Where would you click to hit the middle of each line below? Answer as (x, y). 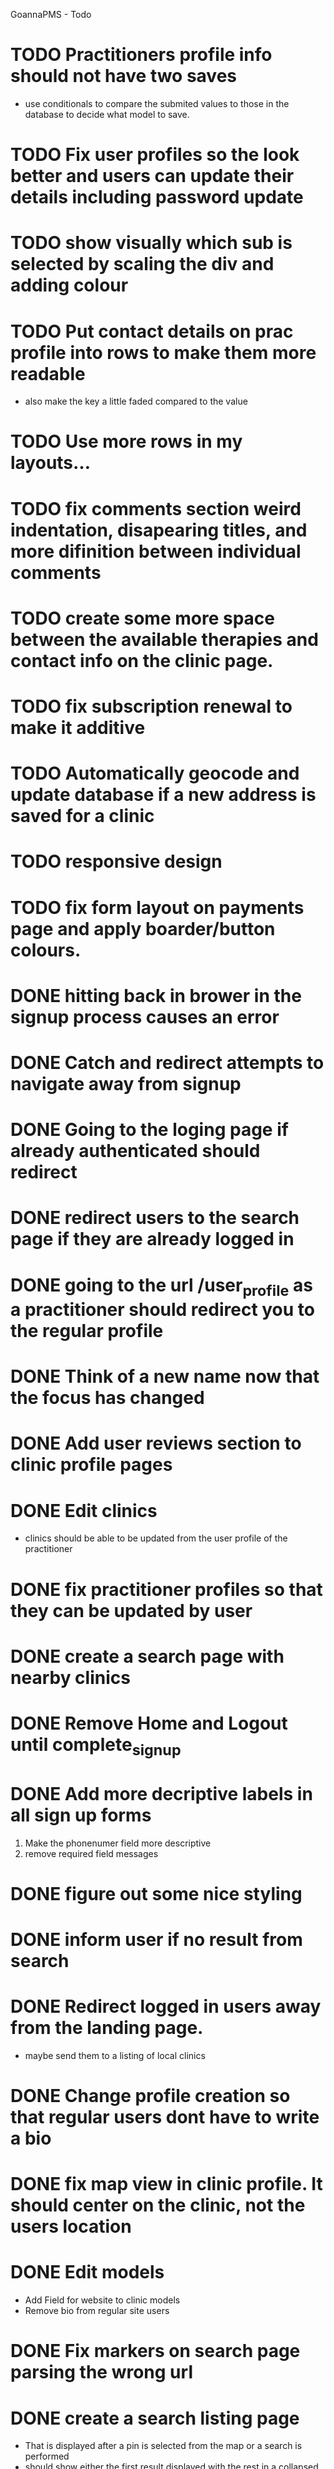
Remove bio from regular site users (97, 2311)
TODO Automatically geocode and (155, 773)
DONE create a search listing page (155, 2418)
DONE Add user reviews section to (156, 1443)
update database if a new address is (163, 795)
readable (48, 373)
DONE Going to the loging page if (149, 1130)
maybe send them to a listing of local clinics (115, 2055)
